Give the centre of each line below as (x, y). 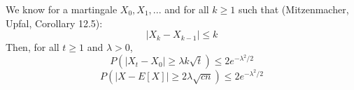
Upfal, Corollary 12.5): (54, 23)
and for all (187, 9)
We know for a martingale (62, 9)
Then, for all (33, 47)
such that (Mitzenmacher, (293, 9)
